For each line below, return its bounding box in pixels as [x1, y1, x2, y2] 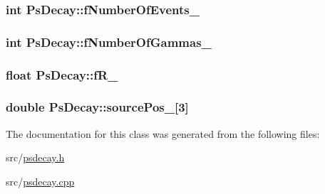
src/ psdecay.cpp [6, 173, 75, 188]
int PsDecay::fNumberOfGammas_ [6, 33, 212, 50]
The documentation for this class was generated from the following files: [6, 126, 320, 141]
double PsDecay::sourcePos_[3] [6, 98, 189, 116]
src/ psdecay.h [6, 150, 65, 165]
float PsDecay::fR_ [6, 65, 118, 83]
